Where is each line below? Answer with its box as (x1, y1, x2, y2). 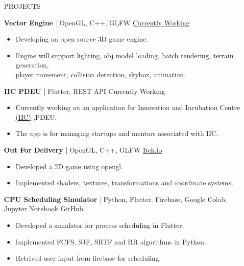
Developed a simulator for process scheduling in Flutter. (15, 220, 184, 230)
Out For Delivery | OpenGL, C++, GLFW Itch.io (4, 144, 162, 155)
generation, (15, 60, 49, 70)
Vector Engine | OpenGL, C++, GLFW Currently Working (4, 17, 190, 27)
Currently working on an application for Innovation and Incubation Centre (15, 102, 240, 112)
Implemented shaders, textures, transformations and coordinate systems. (15, 177, 233, 188)
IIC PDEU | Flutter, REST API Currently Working (4, 86, 165, 96)
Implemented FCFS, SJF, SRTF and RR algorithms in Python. (15, 236, 206, 246)
